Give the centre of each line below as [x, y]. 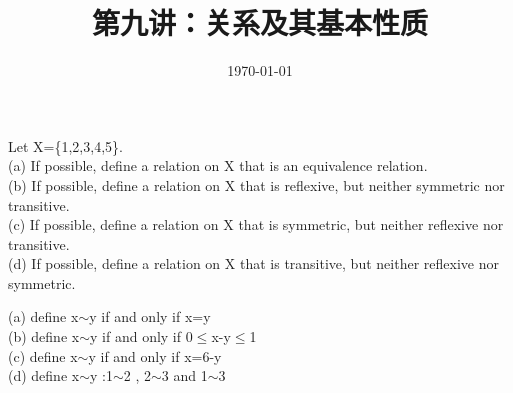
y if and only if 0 [141, 336]
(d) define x [44, 375]
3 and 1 [184, 375]
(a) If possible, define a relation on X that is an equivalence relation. [218, 165]
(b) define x [44, 336]
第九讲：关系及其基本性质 [259, 22]
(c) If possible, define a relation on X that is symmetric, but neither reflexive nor [256, 224]
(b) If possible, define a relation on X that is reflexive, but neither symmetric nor [256, 184]
